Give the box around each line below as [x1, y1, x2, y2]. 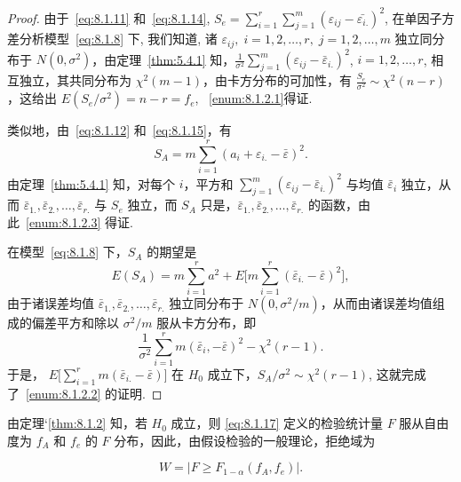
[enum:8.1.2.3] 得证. [26, 212, 133, 231]
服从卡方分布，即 [156, 313, 257, 332]
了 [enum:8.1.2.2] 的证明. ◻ [7, 383, 163, 402]
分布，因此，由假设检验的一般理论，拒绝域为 [114, 431, 376, 449]
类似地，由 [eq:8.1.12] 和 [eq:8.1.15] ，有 [7, 121, 232, 139]
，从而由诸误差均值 [320, 294, 433, 312]
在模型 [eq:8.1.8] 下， [7, 242, 128, 261]
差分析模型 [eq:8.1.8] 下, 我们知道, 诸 [7, 29, 218, 48]
